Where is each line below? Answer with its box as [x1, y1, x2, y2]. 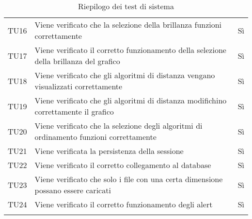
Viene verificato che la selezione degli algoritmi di [34, 120, 203, 131]
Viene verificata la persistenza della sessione [34, 145, 184, 156]
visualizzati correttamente [34, 81, 123, 92]
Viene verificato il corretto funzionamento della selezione [34, 44, 226, 55]
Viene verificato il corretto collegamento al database [34, 159, 211, 170]
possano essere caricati [34, 185, 111, 196]
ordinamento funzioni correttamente [34, 131, 157, 142]
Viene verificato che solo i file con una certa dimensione [34, 173, 223, 185]
